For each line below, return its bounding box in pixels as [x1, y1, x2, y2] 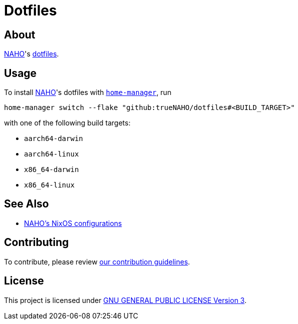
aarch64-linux [24, 150, 79, 158]
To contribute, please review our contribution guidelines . [4, 257, 190, 266]
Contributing [4, 236, 69, 249]
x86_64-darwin [24, 165, 79, 174]
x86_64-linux [24, 181, 75, 189]
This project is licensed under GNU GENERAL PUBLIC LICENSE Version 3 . [4, 295, 246, 304]
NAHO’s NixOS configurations [24, 218, 122, 227]
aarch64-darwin [24, 134, 83, 143]
